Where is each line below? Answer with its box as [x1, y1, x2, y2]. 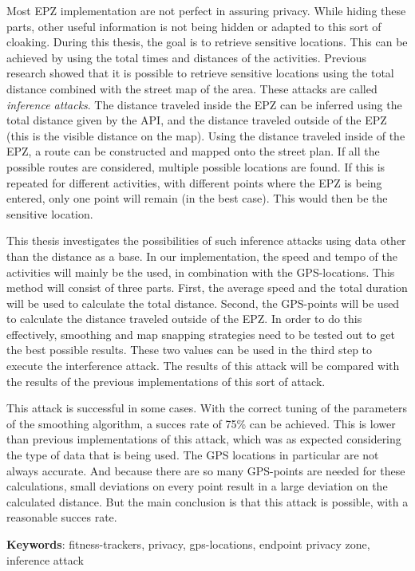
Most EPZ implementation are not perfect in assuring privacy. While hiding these [6, 2, 406, 18]
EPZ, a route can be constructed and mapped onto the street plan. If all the [6, 143, 380, 159]
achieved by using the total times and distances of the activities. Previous [6, 49, 367, 65]
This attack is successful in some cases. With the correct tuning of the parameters [6, 400, 408, 416]
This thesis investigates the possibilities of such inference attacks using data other [6, 232, 406, 249]
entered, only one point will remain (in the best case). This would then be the [6, 190, 388, 207]
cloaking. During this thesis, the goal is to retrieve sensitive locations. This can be [6, 33, 408, 50]
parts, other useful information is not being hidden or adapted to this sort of [6, 18, 381, 34]
